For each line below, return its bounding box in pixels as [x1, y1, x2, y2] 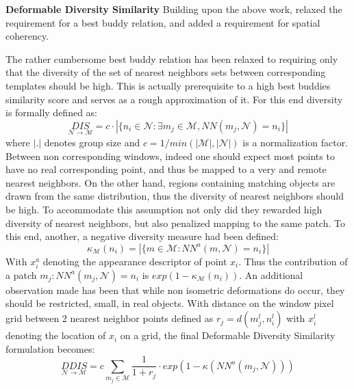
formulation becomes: [5, 341, 95, 356]
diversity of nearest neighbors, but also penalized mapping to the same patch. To [5, 215, 345, 230]
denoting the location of [5, 328, 106, 343]
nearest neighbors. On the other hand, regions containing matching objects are [5, 175, 336, 189]
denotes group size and [44, 135, 140, 149]
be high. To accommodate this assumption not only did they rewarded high [5, 202, 323, 216]
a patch [5, 267, 37, 282]
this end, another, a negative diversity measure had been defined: [5, 229, 279, 243]
